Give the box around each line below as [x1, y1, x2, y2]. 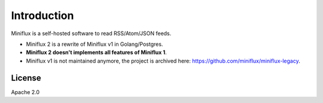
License [11, 73, 41, 83]
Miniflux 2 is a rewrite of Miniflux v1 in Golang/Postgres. [26, 40, 163, 48]
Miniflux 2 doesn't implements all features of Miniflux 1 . [26, 49, 167, 56]
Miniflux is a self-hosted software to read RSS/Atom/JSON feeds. [11, 30, 172, 37]
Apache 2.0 [11, 88, 40, 95]
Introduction [11, 9, 74, 22]
